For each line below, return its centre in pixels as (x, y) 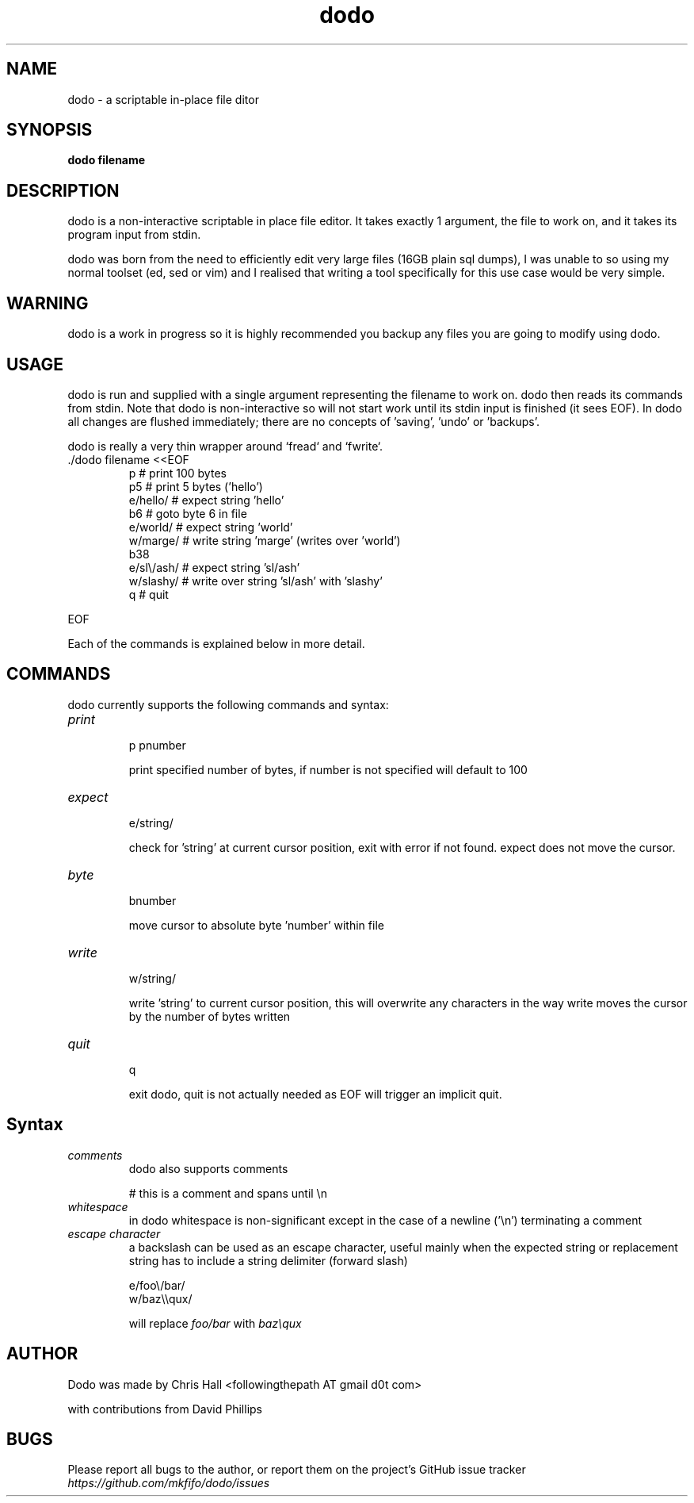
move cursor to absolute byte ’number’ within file (256, 925)
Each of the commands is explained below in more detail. (216, 643)
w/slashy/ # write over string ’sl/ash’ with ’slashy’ (255, 581)
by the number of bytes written (210, 1016)
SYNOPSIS (50, 130)
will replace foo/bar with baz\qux (215, 1323)
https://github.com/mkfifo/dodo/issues (169, 1483)
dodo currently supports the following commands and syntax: (228, 704)
